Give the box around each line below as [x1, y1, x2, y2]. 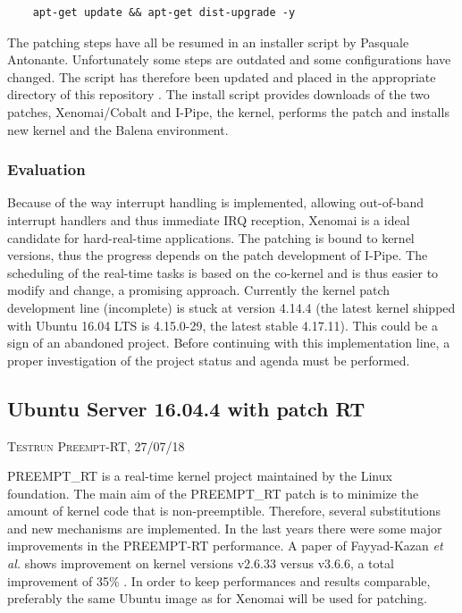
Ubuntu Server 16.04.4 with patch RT [7, 394, 365, 422]
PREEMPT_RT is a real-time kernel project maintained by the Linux [7, 466, 392, 485]
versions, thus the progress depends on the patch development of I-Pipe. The [7, 246, 428, 265]
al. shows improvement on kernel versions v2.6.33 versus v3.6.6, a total [7, 554, 394, 573]
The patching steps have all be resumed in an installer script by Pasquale [7, 32, 409, 51]
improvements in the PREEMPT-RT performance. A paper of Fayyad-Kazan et [7, 536, 443, 555]
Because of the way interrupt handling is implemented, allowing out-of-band [7, 193, 424, 212]
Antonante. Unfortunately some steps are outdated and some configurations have [7, 50, 451, 69]
